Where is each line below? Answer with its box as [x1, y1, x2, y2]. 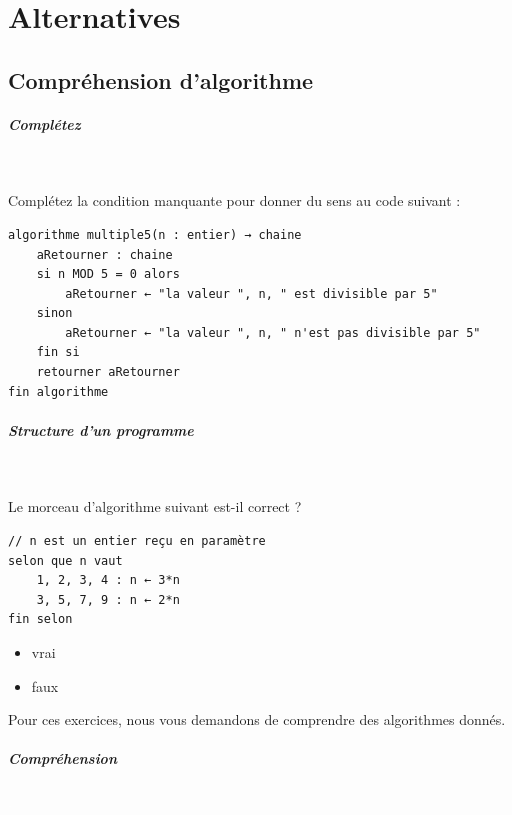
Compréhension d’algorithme [8, 64, 314, 95]
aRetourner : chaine [36, 247, 173, 262]
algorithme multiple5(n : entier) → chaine [8, 227, 302, 242]
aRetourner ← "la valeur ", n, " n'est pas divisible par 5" [65, 325, 481, 340]
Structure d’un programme [8, 419, 194, 440]
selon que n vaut [8, 553, 123, 568]
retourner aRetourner [36, 365, 180, 380]
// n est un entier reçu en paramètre [8, 534, 266, 548]
